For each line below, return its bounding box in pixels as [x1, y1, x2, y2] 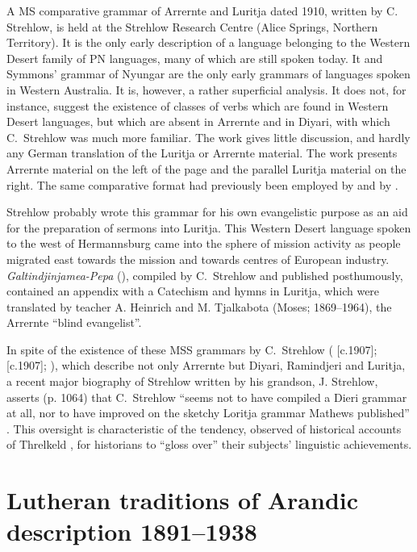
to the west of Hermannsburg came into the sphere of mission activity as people [6, 235, 401, 252]
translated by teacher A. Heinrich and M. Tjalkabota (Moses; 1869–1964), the [6, 298, 392, 315]
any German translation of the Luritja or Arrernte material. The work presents [6, 144, 398, 161]
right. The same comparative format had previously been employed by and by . [6, 176, 398, 193]
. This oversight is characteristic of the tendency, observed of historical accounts [6, 420, 402, 437]
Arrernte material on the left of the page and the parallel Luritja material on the [6, 160, 407, 177]
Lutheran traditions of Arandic [6, 483, 359, 516]
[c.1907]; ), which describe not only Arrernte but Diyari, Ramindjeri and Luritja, [6, 357, 406, 374]
